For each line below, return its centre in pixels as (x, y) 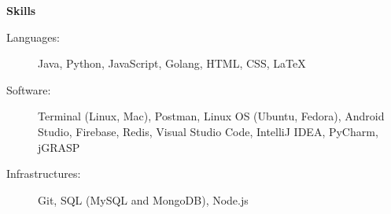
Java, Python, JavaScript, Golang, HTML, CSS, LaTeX (172, 63)
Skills (21, 10)
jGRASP (59, 147)
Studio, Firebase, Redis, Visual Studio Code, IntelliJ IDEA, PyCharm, (208, 131)
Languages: (33, 37)
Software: (29, 89)
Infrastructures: (44, 173)
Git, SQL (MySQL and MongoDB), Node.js (143, 199)
